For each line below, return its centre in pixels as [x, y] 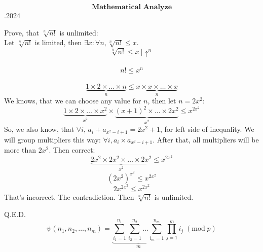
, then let [162, 101]
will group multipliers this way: [52, 139]
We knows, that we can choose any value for [73, 101]
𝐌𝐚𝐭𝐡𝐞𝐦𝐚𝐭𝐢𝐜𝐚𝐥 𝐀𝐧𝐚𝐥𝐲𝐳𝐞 [132, 7]
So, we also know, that [39, 129]
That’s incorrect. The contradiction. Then [69, 197]
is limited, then [58, 42]
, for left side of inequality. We [207, 129]
